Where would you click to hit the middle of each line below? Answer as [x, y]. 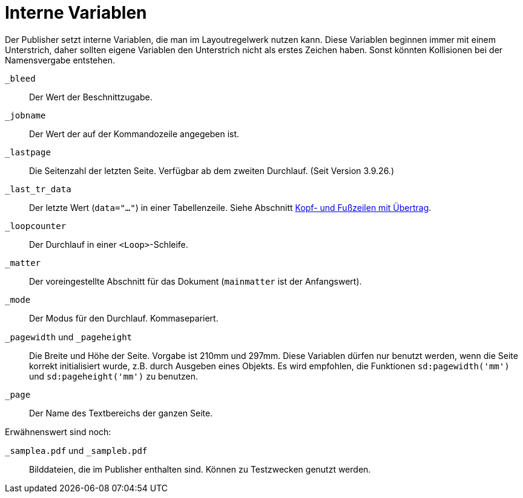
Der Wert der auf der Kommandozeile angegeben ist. [134, 134]
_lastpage [28, 152]
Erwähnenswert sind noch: [58, 432]
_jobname [25, 115]
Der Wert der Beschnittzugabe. [91, 97]
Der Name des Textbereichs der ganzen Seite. [121, 413]
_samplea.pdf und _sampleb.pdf [76, 450]
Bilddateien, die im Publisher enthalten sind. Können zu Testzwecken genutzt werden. [200, 469]
